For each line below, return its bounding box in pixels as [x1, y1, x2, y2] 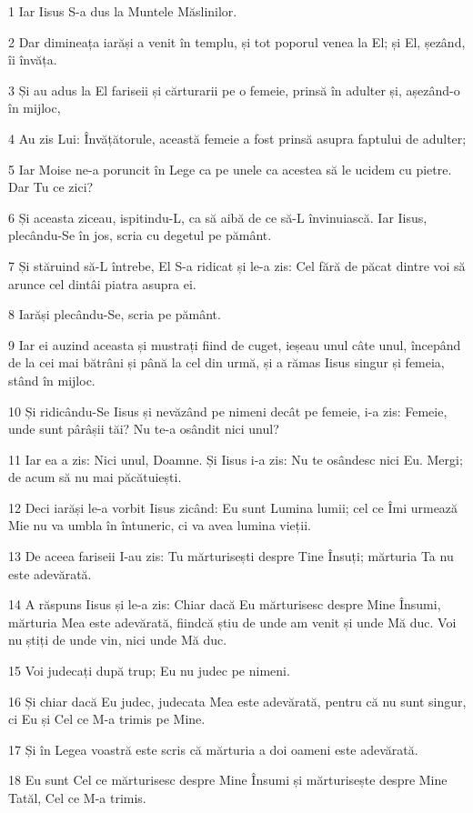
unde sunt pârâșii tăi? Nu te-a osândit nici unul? [8, 419, 279, 438]
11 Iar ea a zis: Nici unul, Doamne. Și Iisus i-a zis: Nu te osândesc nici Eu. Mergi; [8, 449, 463, 468]
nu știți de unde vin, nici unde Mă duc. [8, 630, 227, 649]
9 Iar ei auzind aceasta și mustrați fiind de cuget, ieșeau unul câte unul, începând [8, 335, 461, 354]
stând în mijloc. [8, 370, 96, 389]
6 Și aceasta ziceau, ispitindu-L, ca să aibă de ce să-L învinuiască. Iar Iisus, [8, 207, 428, 226]
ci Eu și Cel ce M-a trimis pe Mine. [8, 709, 206, 728]
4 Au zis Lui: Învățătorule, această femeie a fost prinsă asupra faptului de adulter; [8, 128, 467, 147]
